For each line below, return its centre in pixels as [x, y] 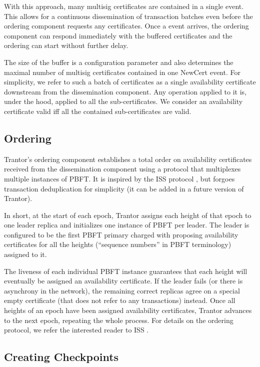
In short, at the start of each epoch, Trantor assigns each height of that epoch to [128, 215]
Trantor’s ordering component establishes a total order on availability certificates [128, 159]
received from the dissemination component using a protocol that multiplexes [122, 169]
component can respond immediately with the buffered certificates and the [118, 35]
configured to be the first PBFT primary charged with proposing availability [121, 234]
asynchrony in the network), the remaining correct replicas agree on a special [122, 290]
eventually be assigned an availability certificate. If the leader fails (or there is [123, 281]
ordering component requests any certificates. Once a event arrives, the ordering [126, 26]
